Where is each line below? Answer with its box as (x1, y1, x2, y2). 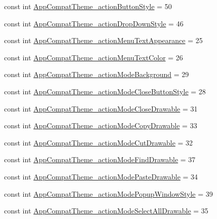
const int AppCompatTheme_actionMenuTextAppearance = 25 (4, 35, 203, 46)
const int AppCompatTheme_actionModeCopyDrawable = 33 (4, 120, 197, 131)
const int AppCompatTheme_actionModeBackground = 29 (4, 69, 189, 80)
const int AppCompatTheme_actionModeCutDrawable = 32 (4, 137, 193, 148)
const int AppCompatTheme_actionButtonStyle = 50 (4, 1, 172, 11)
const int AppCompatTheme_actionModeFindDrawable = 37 (4, 154, 196, 165)
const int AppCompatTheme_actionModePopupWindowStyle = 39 (4, 188, 213, 199)
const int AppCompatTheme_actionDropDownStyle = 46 (4, 18, 184, 28)
